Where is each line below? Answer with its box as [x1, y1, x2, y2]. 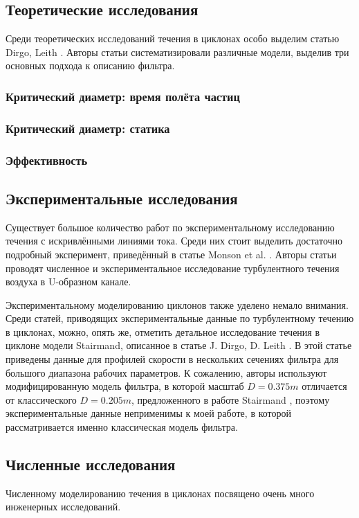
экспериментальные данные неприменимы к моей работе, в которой [6, 406, 291, 420]
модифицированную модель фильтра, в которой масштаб [6, 379, 244, 393]
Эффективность [6, 151, 88, 168]
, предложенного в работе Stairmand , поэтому [131, 392, 330, 407]
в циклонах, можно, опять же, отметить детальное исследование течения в [6, 324, 320, 339]
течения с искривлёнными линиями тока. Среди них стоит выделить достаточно [6, 233, 343, 248]
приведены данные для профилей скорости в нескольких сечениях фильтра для [6, 352, 339, 366]
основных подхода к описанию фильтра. [6, 58, 175, 73]
